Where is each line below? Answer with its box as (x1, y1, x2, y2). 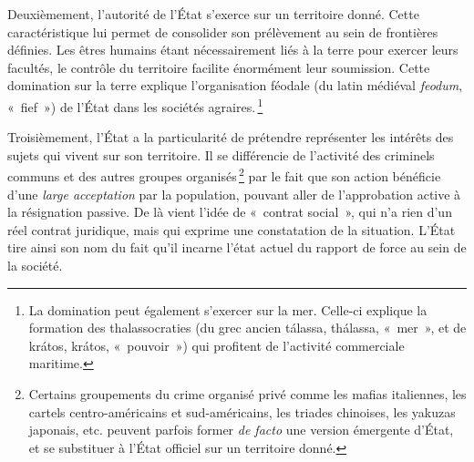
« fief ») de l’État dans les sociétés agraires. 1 (7, 94, 263, 116)
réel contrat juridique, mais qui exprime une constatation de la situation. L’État (7, 220, 456, 239)
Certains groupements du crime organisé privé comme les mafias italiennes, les (28, 385, 467, 403)
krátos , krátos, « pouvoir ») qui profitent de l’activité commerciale (28, 335, 405, 354)
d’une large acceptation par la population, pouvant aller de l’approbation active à (7, 184, 461, 203)
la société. (7, 256, 63, 275)
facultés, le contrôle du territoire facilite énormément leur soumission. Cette (7, 57, 430, 77)
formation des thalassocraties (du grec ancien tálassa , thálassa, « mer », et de (28, 318, 467, 337)
